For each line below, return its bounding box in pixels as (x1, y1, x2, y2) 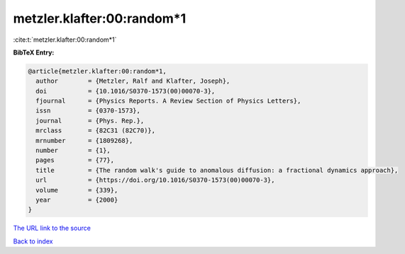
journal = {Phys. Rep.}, (35, 117, 145, 125)
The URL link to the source (13, 224, 91, 233)
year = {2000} (35, 196, 118, 204)
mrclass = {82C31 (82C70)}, (35, 127, 156, 134)
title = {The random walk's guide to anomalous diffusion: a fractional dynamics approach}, (35, 166, 399, 174)
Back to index (13, 237, 53, 246)
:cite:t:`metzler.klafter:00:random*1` (13, 35, 117, 44)
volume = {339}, (35, 186, 118, 194)
